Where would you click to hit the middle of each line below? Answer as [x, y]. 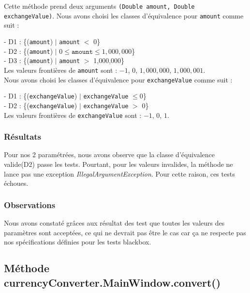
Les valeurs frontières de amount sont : [61, 70]
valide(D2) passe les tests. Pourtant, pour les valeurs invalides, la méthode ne [118, 164]
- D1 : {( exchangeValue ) [41, 96]
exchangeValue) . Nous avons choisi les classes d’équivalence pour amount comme [124, 15]
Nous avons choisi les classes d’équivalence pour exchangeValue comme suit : [118, 79]
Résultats [23, 137]
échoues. [16, 183]
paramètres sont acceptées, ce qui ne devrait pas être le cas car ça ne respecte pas [125, 232]
